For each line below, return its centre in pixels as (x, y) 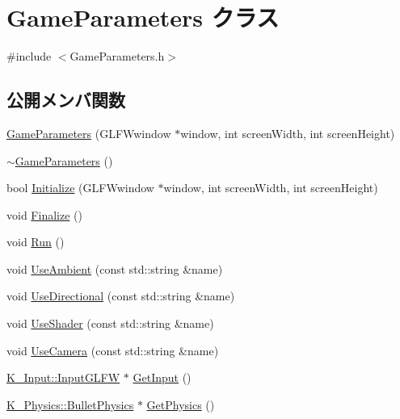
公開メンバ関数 (66, 100)
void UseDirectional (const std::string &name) (121, 296)
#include (29, 56)
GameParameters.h (117, 56)
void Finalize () (44, 214)
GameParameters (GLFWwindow (89, 133)
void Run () (36, 242)
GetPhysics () (181, 404)
